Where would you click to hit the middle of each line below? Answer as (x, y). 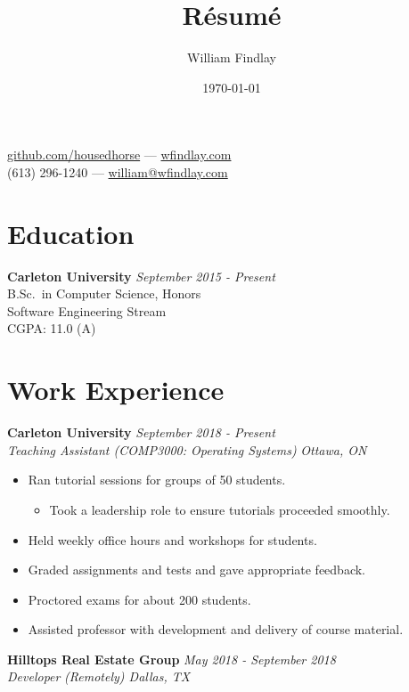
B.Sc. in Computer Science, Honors (104, 293)
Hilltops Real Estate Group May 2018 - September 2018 (172, 659)
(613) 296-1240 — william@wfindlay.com (118, 171)
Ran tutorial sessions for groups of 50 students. (157, 480)
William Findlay (232, 57)
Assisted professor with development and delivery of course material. (216, 629)
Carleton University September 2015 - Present (141, 276)
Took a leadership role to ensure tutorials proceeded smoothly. (220, 509)
